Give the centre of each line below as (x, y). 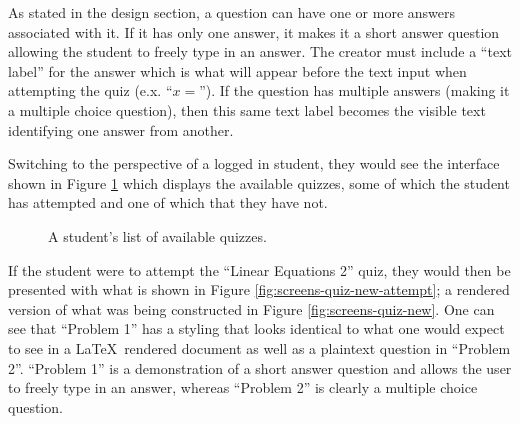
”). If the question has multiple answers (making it (354, 90)
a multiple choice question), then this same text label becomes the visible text (247, 109)
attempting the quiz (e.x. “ (90, 90)
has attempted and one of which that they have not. (168, 202)
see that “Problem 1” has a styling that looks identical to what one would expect (256, 328)
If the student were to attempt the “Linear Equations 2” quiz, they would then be (259, 269)
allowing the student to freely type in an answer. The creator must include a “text (260, 51)
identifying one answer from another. (121, 129)
